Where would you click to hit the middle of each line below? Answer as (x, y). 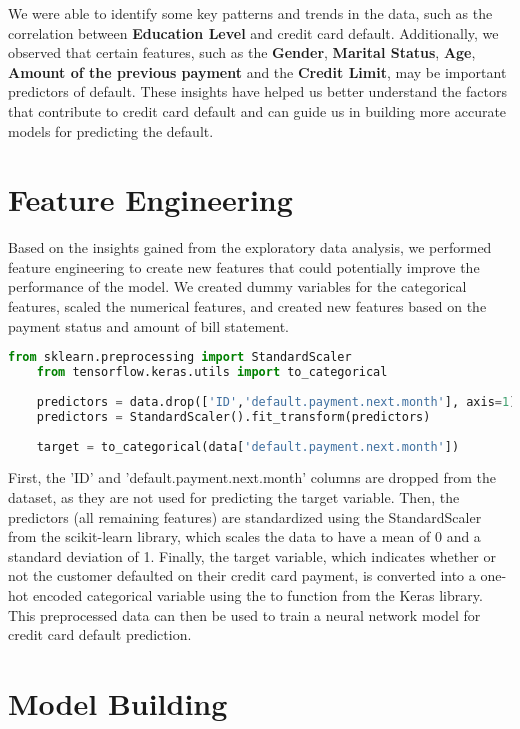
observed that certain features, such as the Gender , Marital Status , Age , (242, 52)
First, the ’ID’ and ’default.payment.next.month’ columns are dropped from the (252, 477)
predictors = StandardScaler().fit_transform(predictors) (233, 416)
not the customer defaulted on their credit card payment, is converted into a (242, 575)
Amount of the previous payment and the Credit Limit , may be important (257, 71)
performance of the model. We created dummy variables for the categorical (237, 286)
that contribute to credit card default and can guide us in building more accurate (257, 110)
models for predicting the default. (111, 130)
